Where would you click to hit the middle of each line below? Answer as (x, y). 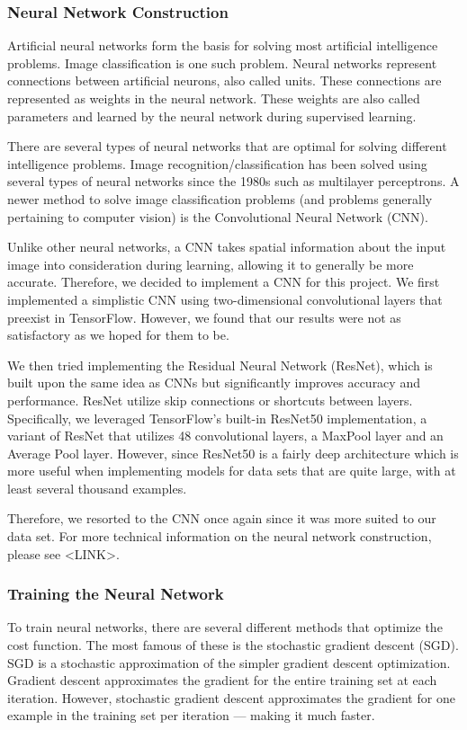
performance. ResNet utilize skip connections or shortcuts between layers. (210, 400)
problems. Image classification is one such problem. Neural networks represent (222, 62)
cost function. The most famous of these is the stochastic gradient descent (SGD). (233, 645)
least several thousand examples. (97, 488)
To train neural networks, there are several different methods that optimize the (225, 627)
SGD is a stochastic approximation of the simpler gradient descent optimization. (229, 662)
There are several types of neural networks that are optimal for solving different (227, 146)
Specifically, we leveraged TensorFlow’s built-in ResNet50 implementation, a (217, 418)
